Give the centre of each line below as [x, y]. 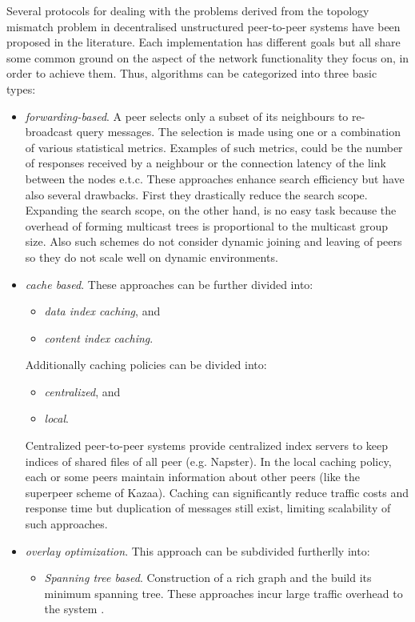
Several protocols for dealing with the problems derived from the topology [188, 10]
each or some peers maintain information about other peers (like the [192, 477]
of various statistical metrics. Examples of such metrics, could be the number [214, 147]
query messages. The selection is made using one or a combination [239, 132]
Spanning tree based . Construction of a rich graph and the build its [208, 578]
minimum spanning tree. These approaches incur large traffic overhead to [223, 593]
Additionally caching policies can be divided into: [146, 365]
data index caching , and [102, 311]
